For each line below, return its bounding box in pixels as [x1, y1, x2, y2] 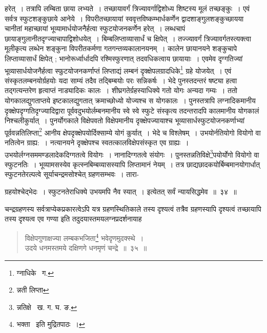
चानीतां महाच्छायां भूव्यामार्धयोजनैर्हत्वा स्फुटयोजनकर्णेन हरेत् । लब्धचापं [5, 23, 186, 34]
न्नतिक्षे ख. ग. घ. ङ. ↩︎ [16, 301, 77, 312]
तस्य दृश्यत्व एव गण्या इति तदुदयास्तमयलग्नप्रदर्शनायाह [5, 213, 142, 224]
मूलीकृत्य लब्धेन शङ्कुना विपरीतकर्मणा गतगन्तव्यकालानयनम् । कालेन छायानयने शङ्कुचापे [5, 43, 237, 54]
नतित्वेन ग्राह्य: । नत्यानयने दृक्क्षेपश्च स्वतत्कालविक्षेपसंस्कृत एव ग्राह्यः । [5, 137, 189, 148]
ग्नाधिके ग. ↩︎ [16, 267, 54, 278]
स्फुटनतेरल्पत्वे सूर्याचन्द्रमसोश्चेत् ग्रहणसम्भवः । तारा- [5, 169, 139, 180]
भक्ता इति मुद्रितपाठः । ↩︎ [16, 319, 85, 329]
